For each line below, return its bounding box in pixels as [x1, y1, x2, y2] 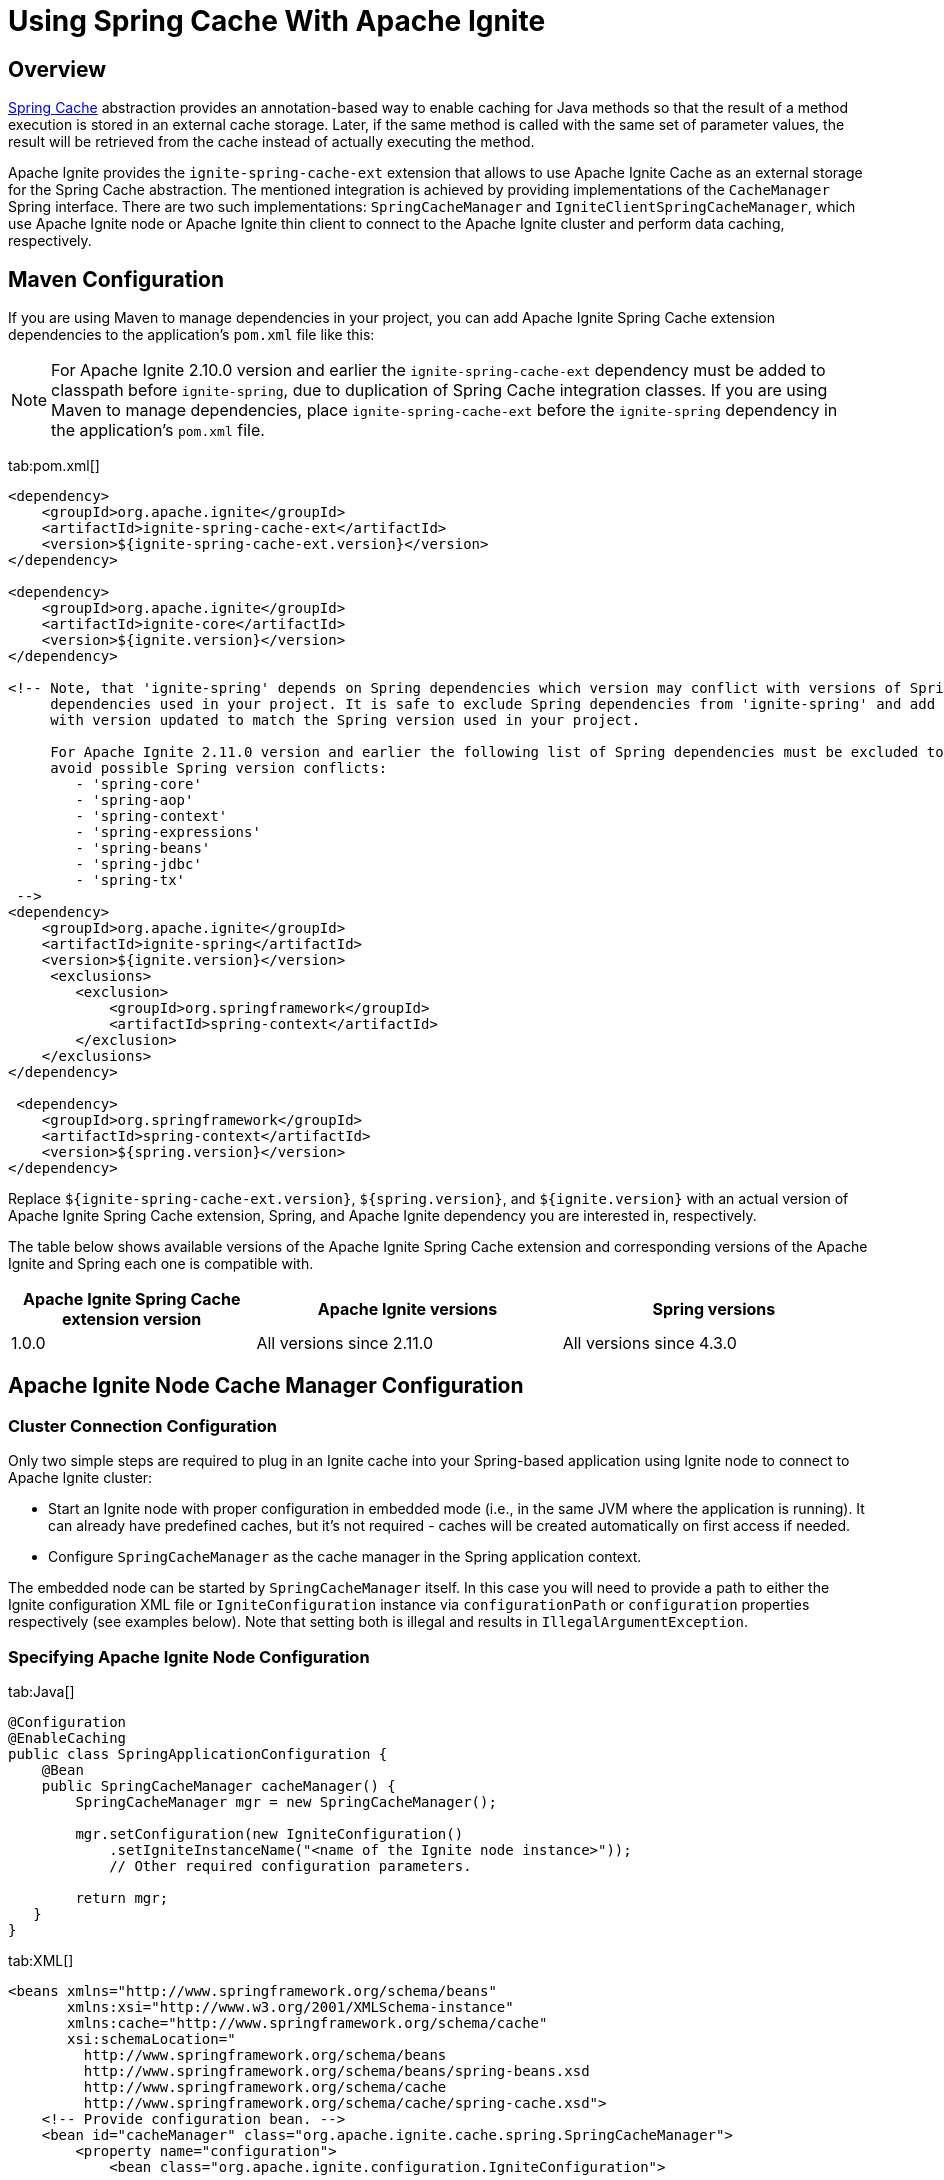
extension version [62, 1309, 202, 1330]
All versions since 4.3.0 [562, 1333, 737, 1354]
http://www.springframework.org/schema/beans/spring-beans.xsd [83, 2062, 590, 2079]
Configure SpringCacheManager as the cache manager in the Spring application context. [48, 1548, 642, 1566]
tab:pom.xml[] [8, 457, 100, 475]
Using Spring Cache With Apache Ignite [8, 4, 546, 38]
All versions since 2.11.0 [256, 1333, 434, 1354]
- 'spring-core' [75, 776, 202, 793]
